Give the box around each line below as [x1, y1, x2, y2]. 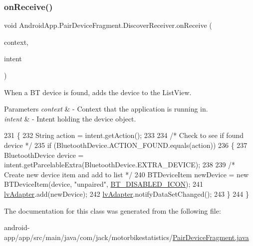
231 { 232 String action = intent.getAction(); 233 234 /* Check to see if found [4, 130, 244, 140]
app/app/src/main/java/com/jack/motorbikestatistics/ [4, 232, 173, 242]
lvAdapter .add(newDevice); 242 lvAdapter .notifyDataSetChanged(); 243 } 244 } [4, 188, 249, 199]
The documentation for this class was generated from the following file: [4, 205, 221, 216]
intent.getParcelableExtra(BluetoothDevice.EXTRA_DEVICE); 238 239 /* [4, 159, 236, 170]
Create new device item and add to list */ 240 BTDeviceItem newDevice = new [4, 169, 249, 179]
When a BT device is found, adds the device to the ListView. [4, 87, 192, 97]
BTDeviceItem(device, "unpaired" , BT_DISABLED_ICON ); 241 [4, 179, 204, 189]
